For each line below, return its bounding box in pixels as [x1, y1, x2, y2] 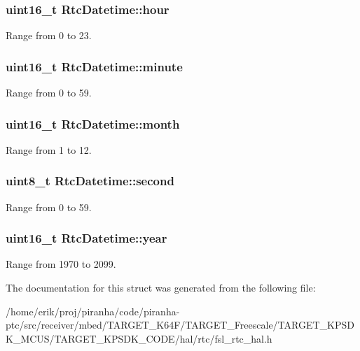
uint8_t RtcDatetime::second [6, 172, 174, 189]
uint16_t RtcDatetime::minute [6, 57, 183, 75]
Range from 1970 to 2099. [6, 257, 116, 271]
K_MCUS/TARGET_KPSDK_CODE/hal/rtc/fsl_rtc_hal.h [6, 331, 272, 345]
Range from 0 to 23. [6, 28, 92, 43]
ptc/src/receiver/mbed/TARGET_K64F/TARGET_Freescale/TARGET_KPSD [6, 317, 354, 332]
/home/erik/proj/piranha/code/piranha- [6, 303, 180, 318]
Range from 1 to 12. [6, 142, 92, 157]
